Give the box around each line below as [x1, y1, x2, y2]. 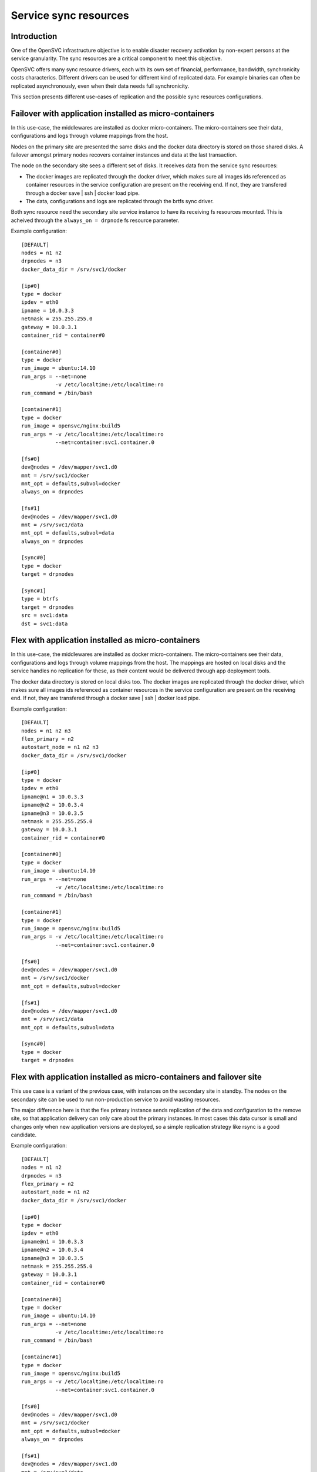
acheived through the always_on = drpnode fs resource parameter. [11, 217, 180, 224]
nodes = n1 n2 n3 [21, 727, 71, 734]
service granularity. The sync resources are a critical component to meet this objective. [11, 55, 222, 62]
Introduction [11, 31, 58, 41]
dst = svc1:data [21, 620, 68, 627]
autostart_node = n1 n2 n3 [21, 744, 99, 751]
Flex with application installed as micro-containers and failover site [11, 1072, 262, 1082]
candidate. [11, 1131, 37, 1139]
